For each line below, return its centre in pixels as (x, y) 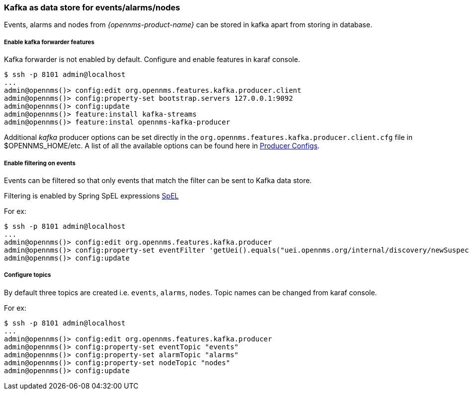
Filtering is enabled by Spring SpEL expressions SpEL (91, 196)
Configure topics (28, 275)
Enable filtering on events (40, 163)
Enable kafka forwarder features (49, 42)
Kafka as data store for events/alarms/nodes (92, 7)
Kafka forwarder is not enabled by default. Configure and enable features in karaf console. (152, 60)
